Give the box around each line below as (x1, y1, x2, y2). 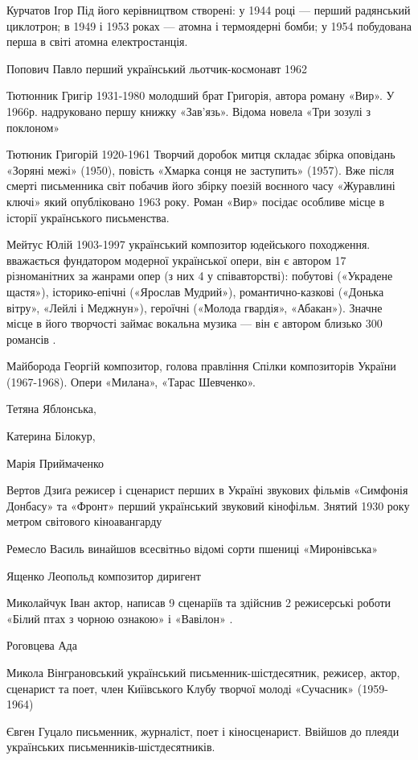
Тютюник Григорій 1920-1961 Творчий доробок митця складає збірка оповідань (6, 146, 395, 163)
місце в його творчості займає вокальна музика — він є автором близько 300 (6, 315, 383, 332)
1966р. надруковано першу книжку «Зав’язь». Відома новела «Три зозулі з (6, 102, 371, 119)
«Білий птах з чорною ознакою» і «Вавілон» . (6, 609, 233, 626)
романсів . (6, 330, 56, 347)
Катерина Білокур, (6, 427, 96, 444)
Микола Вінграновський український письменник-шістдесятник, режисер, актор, (6, 664, 400, 680)
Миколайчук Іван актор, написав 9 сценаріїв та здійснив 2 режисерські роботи (6, 594, 391, 611)
